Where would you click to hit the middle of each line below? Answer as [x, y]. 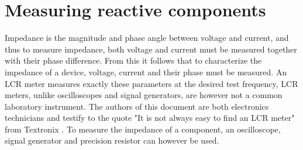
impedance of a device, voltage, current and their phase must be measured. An [146, 71]
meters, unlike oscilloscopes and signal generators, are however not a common [144, 95]
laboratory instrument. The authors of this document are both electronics [137, 106]
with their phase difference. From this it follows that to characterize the [133, 60]
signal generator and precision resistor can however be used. [112, 140]
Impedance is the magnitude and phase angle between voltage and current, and [147, 38]
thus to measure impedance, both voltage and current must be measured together [151, 49]
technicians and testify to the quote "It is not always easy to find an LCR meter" [150, 118]
